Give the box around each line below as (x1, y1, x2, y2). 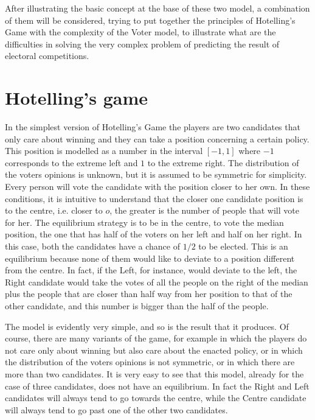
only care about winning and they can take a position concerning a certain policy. (5, 132, 310, 145)
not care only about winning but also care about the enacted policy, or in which (5, 343, 303, 356)
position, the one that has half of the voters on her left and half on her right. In (5, 228, 302, 240)
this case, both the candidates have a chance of (5, 240, 180, 253)
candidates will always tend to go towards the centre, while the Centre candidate (5, 391, 306, 404)
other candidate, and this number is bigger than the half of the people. (5, 299, 269, 312)
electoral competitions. (5, 49, 89, 62)
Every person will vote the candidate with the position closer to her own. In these (5, 180, 310, 193)
